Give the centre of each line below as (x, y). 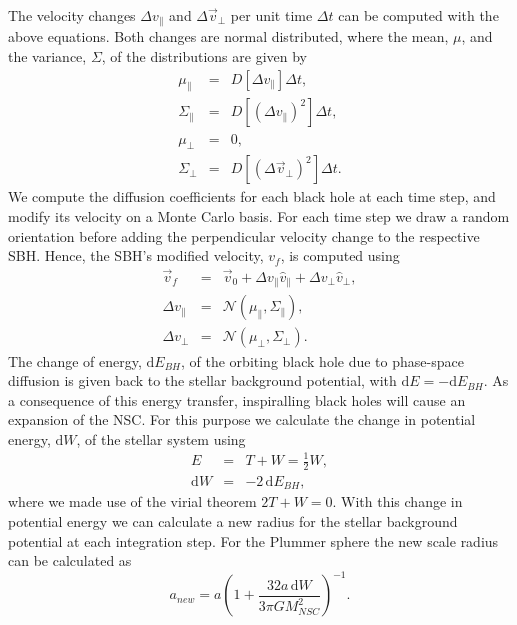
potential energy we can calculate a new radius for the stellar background (233, 520)
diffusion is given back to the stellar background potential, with (202, 380)
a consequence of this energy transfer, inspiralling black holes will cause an (237, 399)
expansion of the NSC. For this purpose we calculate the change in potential (242, 419)
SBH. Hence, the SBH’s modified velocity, (136, 255)
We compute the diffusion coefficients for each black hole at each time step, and (252, 196)
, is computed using (340, 255)
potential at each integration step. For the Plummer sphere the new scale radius (253, 540)
